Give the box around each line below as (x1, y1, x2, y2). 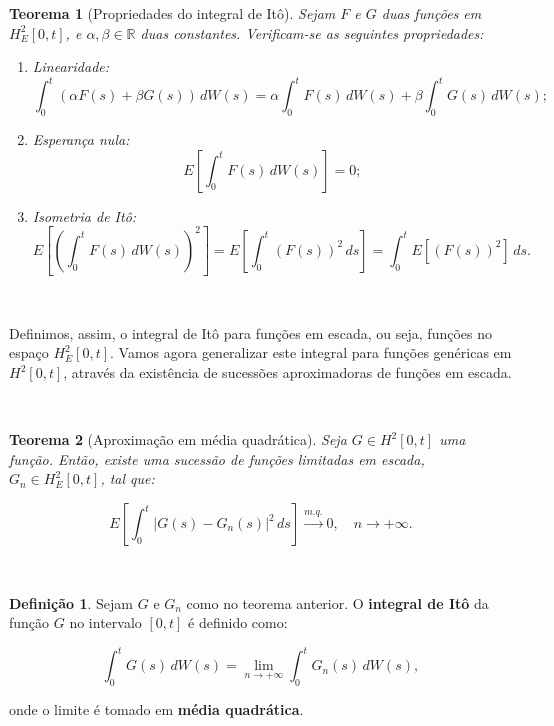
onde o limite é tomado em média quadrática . (9, 699, 304, 720)
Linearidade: (32, 56, 110, 77)
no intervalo (69, 612, 142, 633)
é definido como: (188, 612, 288, 633)
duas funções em (381, 3, 482, 23)
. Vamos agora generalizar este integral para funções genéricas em (110, 342, 512, 363)
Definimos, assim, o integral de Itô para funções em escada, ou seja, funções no (9, 322, 492, 343)
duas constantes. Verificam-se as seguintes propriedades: (140, 22, 484, 43)
